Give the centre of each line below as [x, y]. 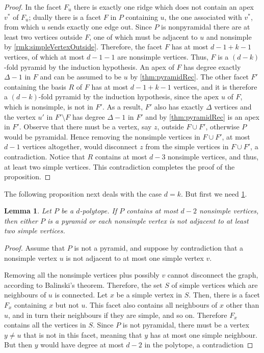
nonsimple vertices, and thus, [213, 156]
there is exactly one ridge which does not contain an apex [164, 7]
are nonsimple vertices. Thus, [163, 56]
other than [243, 305]
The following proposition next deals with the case [83, 193]
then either [21, 220]
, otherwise [222, 127]
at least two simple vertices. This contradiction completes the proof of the [120, 166]
